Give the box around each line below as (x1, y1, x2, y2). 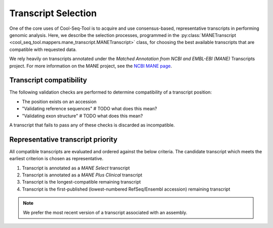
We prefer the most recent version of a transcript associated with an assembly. (23, 209, 188, 215)
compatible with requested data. (9, 46, 77, 53)
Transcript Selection (9, 8, 97, 19)
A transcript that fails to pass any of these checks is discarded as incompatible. (9, 122, 175, 128)
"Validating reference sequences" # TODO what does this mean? (22, 106, 157, 112)
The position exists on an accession (22, 99, 97, 105)
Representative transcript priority (9, 135, 118, 144)
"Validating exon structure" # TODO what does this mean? (22, 113, 143, 119)
